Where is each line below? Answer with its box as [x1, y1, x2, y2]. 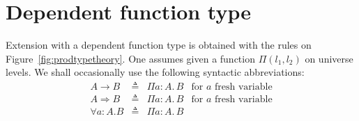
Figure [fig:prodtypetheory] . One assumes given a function [6, 51, 255, 65]
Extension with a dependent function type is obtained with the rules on [6, 38, 312, 52]
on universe [305, 51, 353, 65]
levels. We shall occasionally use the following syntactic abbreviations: [6, 65, 305, 79]
